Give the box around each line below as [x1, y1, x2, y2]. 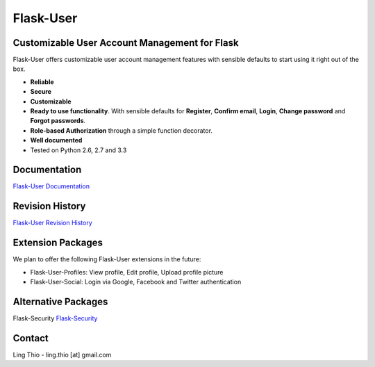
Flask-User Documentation [12, 182, 90, 190]
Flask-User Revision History [12, 219, 93, 227]
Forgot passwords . [30, 117, 86, 125]
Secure [30, 88, 52, 96]
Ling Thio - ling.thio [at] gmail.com [12, 350, 112, 359]
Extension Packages [12, 237, 103, 249]
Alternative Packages [12, 295, 108, 307]
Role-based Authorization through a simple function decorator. [30, 126, 213, 135]
